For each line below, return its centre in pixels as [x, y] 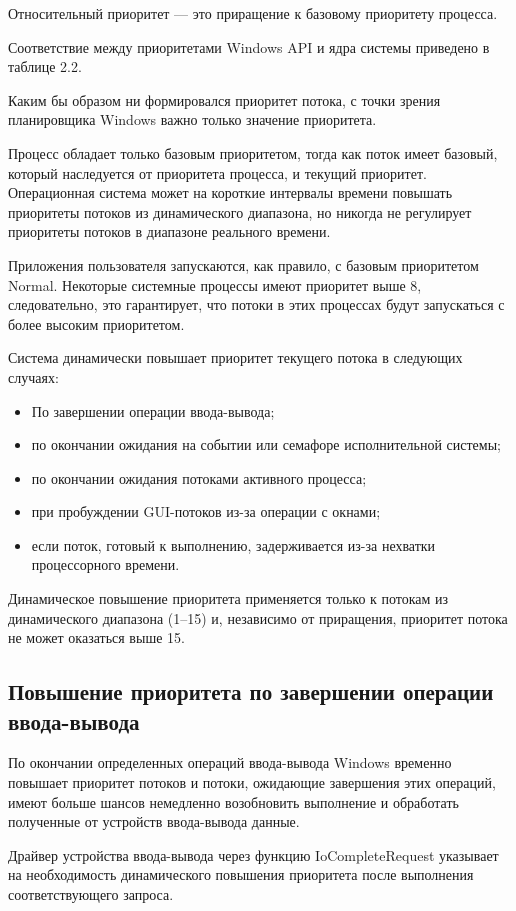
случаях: [33, 376]
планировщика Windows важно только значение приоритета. [192, 119]
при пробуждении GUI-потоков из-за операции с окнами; [206, 511]
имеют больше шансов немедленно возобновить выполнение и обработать [233, 801]
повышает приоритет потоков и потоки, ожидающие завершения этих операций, [252, 782]
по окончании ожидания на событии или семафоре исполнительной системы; [266, 444]
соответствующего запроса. [91, 894]
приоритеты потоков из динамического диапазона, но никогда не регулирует [240, 211]
